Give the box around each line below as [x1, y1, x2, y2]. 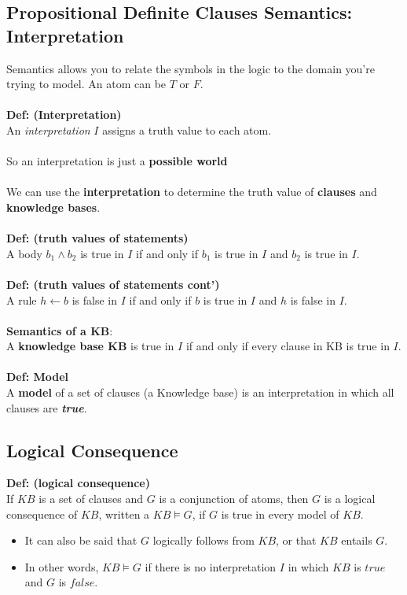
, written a [98, 505, 150, 522]
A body [6, 245, 42, 261]
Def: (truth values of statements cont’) [6, 275, 220, 292]
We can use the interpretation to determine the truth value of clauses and [6, 183, 377, 200]
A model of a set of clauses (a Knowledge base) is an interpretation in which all [6, 384, 394, 401]
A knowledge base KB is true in [6, 338, 174, 354]
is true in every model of [221, 505, 339, 522]
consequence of [6, 505, 78, 522]
